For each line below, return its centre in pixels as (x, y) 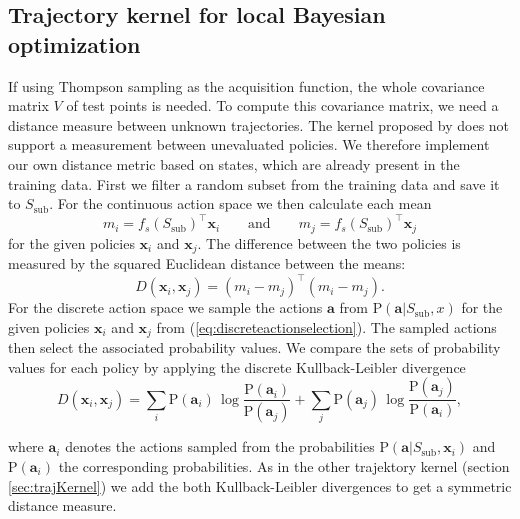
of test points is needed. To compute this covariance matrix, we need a (282, 105)
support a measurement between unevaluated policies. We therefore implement (249, 144)
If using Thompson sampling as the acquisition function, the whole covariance (246, 85)
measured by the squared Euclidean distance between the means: (207, 263)
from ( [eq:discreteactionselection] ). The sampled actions (326, 326)
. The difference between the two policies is (329, 242)
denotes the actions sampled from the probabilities (220, 446)
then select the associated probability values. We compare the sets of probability (254, 347)
